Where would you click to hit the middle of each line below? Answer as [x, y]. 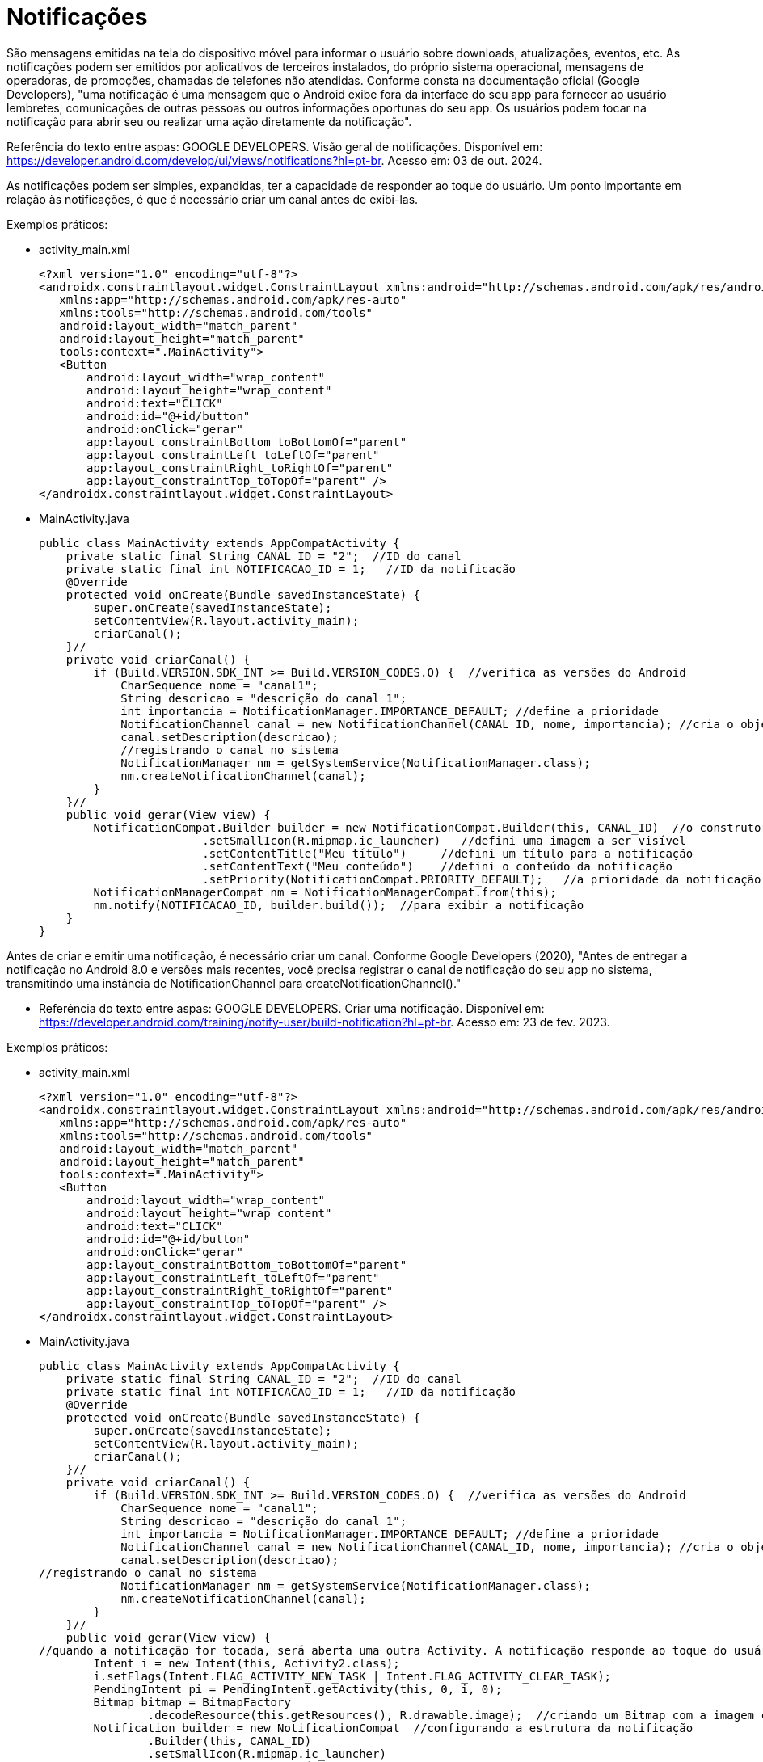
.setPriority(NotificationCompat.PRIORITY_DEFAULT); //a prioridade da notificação [482, 879]
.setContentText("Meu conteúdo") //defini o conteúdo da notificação [437, 866]
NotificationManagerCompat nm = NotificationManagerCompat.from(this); [325, 892]
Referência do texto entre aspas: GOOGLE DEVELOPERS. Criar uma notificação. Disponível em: [292, 1008]
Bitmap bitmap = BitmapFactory [192, 1702]
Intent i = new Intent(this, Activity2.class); [247, 1663]
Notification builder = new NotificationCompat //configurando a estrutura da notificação [393, 1728]
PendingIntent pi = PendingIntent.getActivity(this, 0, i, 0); [298, 1689]
